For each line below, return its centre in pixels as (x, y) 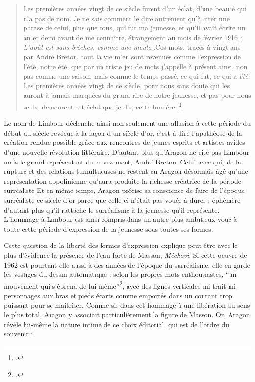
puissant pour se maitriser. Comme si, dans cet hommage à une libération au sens (127, 305)
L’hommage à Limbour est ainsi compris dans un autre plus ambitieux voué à (121, 219)
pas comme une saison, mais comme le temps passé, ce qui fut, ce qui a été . (137, 76)
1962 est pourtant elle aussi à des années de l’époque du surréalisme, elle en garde (127, 264)
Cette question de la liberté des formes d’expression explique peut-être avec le (121, 245)
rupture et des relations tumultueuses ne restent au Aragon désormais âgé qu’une (126, 171)
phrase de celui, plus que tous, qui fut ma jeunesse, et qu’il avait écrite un (134, 28)
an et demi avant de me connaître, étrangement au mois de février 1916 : (133, 37)
